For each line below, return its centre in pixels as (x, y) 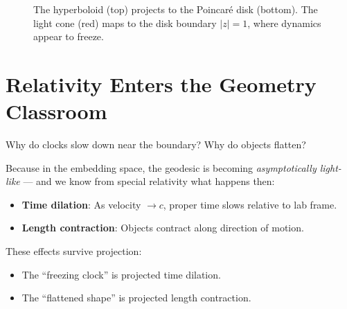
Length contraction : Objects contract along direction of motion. (163, 228)
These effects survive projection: (74, 251)
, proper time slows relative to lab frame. (250, 204)
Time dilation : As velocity (81, 204)
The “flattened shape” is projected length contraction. (136, 298)
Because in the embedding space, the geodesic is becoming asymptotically (161, 167)
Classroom (56, 111)
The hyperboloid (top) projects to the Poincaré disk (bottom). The (176, 9)
